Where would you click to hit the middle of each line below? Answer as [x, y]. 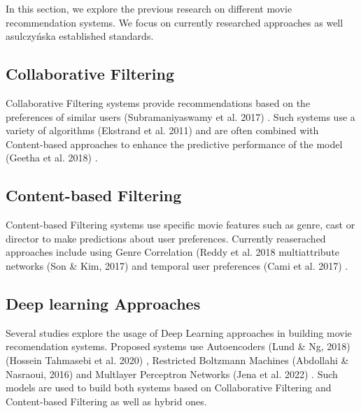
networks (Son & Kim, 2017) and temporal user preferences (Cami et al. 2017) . [177, 265]
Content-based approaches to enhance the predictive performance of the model [174, 144]
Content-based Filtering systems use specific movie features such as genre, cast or [180, 225]
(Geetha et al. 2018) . [52, 158]
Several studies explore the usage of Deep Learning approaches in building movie [179, 332]
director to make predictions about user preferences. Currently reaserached [166, 238]
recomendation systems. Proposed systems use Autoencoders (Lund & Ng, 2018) [178, 346]
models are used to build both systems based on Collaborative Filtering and [169, 387]
